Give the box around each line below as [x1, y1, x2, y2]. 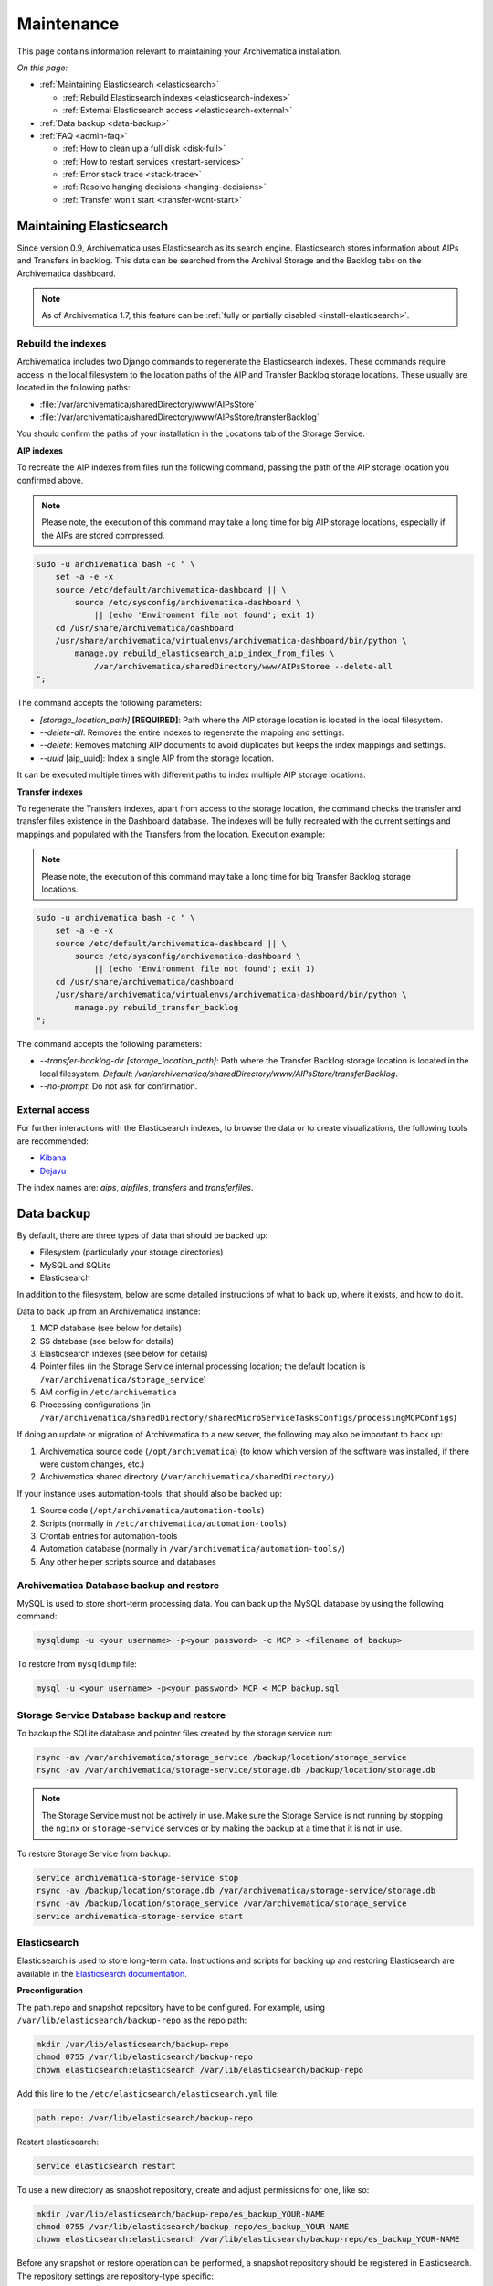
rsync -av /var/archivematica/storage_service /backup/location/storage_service [36, 1752, 407, 1762]
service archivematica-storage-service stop [36, 1873, 239, 1883]
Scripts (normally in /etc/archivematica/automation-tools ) [39, 1518, 287, 1529]
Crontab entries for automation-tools [39, 1531, 178, 1541]
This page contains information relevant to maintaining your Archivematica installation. [16, 46, 342, 57]
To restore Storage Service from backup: [16, 1848, 171, 1859]
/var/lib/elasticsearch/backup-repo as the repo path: [16, 2014, 247, 2025]
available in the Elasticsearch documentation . [16, 1968, 187, 1979]
